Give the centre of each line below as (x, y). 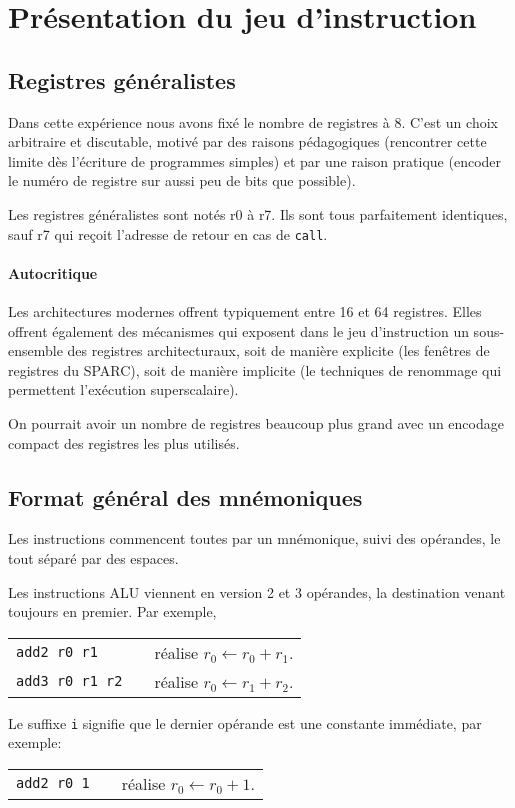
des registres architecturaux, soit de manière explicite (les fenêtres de (278, 350)
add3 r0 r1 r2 (69, 681)
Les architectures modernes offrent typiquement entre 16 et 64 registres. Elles (245, 311)
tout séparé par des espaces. (93, 557)
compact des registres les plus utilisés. (124, 442)
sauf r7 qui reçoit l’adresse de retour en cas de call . (168, 233)
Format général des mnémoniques (185, 496)
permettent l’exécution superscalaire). (123, 389)
